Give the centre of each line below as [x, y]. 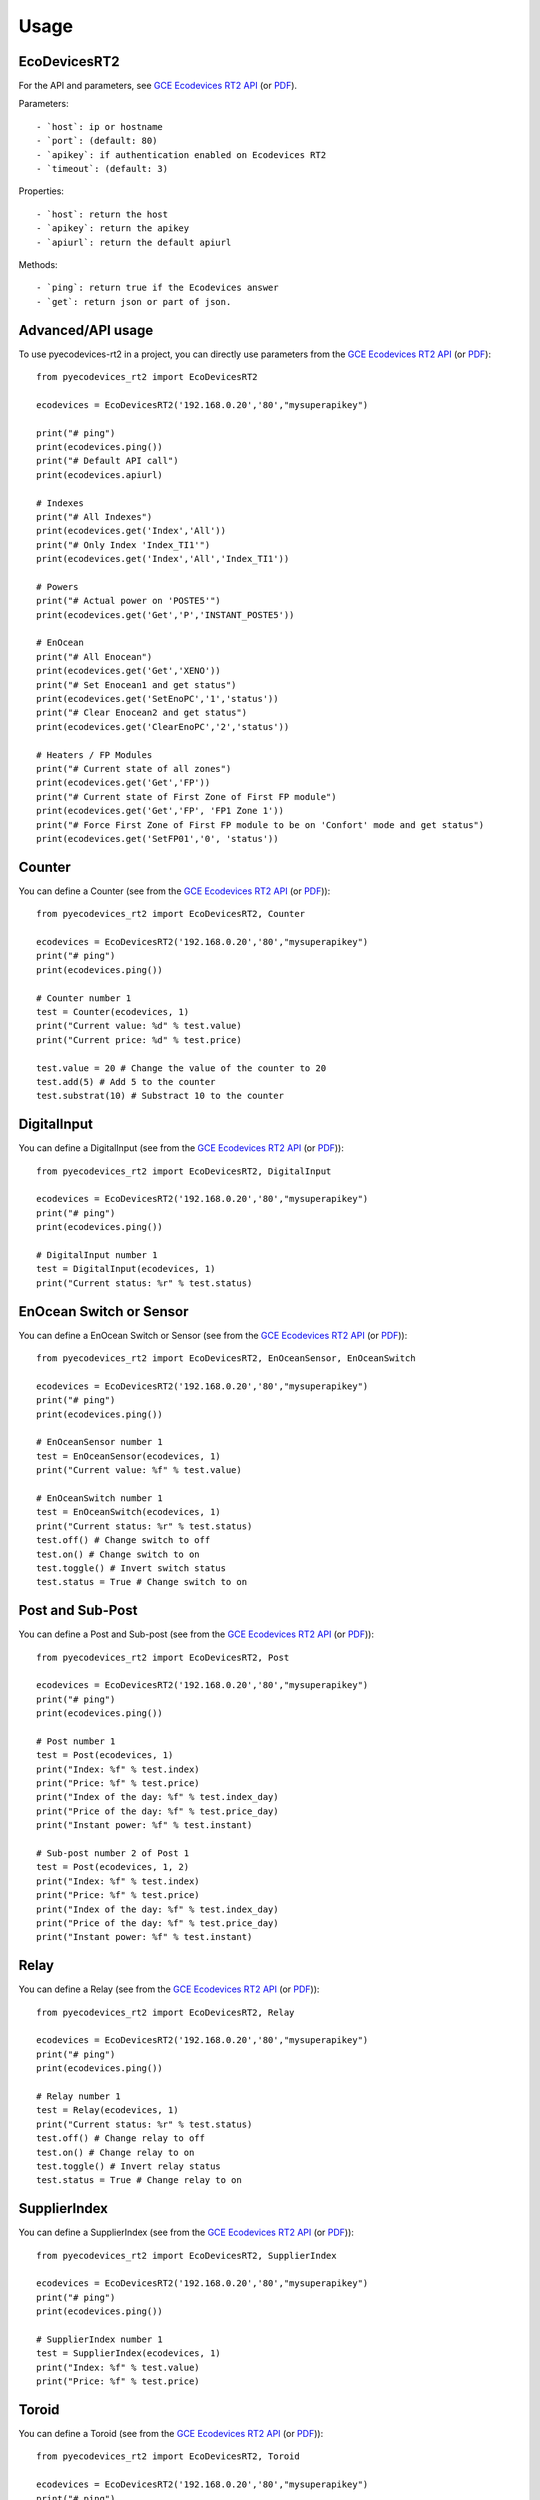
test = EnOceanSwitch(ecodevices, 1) [129, 1512]
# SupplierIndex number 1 [100, 2339]
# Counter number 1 [84, 998]
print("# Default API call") [107, 461]
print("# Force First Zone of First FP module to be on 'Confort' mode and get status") [260, 824]
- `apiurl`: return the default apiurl [134, 242]
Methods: [38, 264]
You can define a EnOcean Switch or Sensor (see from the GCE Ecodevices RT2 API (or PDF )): [213, 1335]
